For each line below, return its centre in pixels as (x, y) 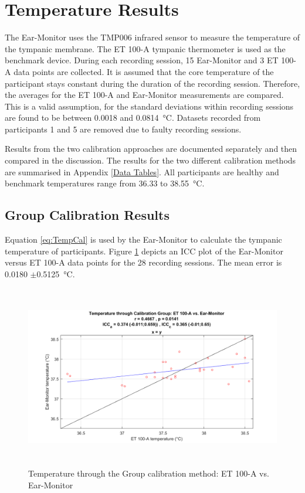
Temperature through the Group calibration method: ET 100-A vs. (149, 473)
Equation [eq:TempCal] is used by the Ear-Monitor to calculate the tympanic (143, 239)
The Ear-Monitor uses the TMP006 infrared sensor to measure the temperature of (152, 37)
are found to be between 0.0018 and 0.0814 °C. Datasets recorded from (133, 118)
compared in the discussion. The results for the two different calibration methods (150, 160)
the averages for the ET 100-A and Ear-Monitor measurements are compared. (144, 95)
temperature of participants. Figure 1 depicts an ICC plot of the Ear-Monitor (144, 251)
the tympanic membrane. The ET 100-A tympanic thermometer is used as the (145, 48)
